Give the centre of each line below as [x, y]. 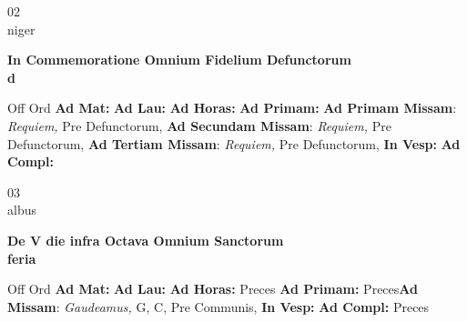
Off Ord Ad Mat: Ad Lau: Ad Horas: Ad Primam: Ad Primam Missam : [232, 108]
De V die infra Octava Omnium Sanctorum [146, 240]
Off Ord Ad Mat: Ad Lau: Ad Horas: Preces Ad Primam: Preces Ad [213, 289]
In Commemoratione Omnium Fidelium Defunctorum [179, 60]
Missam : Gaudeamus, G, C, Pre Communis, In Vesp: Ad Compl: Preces [218, 306]
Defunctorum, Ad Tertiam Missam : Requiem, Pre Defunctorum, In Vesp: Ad [234, 143]
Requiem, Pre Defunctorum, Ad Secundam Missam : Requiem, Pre [199, 125]
